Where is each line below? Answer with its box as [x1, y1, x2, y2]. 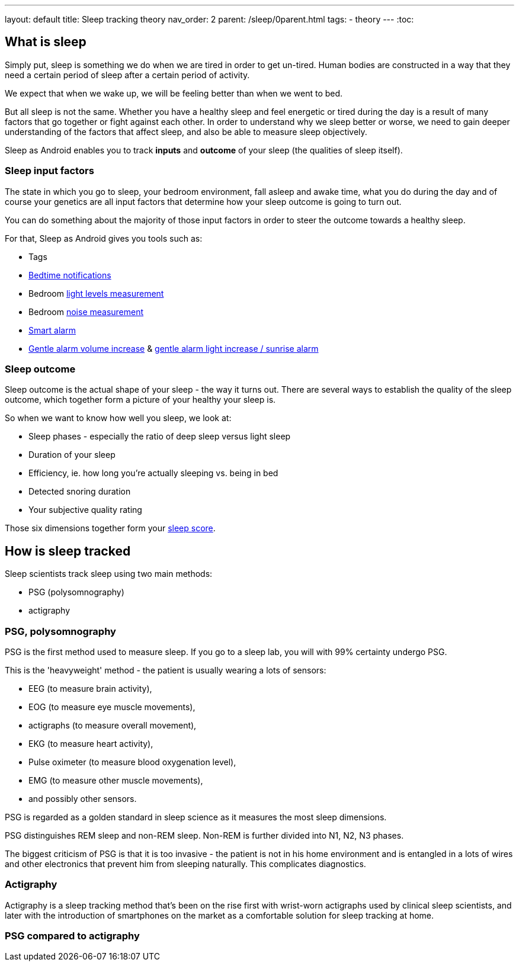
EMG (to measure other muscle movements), [28, 775, 203, 785]
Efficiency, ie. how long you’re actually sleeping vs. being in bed [28, 468, 278, 479]
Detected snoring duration [28, 486, 131, 497]
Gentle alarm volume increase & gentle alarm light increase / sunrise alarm [28, 343, 319, 354]
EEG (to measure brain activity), [28, 683, 152, 694]
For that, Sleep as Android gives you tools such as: [5, 233, 203, 243]
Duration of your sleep [28, 450, 116, 460]
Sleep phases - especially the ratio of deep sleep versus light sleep [28, 431, 291, 442]
